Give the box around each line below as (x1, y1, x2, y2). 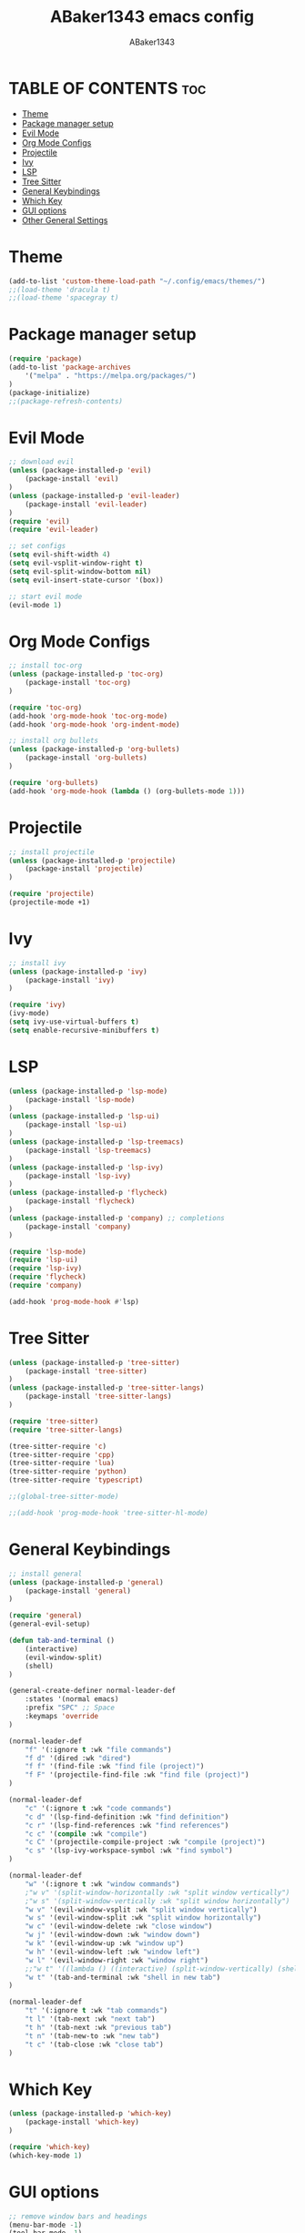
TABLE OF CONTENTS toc (8, 77, 207, 98)
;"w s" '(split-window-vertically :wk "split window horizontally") (25, 1896, 290, 1905)
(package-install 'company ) (25, 1222, 131, 1231)
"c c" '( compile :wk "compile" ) (25, 1829, 147, 1839)
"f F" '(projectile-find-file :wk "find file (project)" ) (25, 1770, 249, 1779)
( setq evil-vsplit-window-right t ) (8, 558, 144, 567)
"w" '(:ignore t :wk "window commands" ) (25, 1879, 180, 1889)
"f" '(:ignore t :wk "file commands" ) (25, 1745, 172, 1754)
